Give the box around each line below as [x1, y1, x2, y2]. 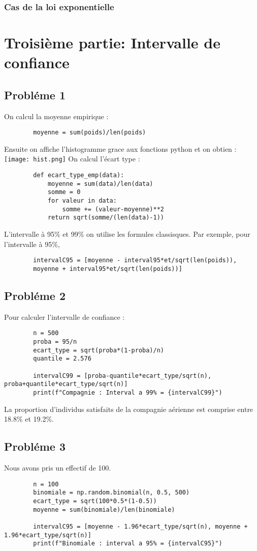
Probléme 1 [4, 87, 66, 102]
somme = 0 [47, 188, 81, 196]
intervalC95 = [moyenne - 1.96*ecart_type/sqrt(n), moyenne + [33, 522, 248, 530]
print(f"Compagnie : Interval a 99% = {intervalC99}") [33, 389, 222, 396]
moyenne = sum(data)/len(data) [47, 180, 153, 187]
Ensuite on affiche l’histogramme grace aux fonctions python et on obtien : [4, 143, 237, 154]
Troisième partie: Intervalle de [4, 32, 220, 53]
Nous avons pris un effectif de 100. [4, 462, 111, 473]
